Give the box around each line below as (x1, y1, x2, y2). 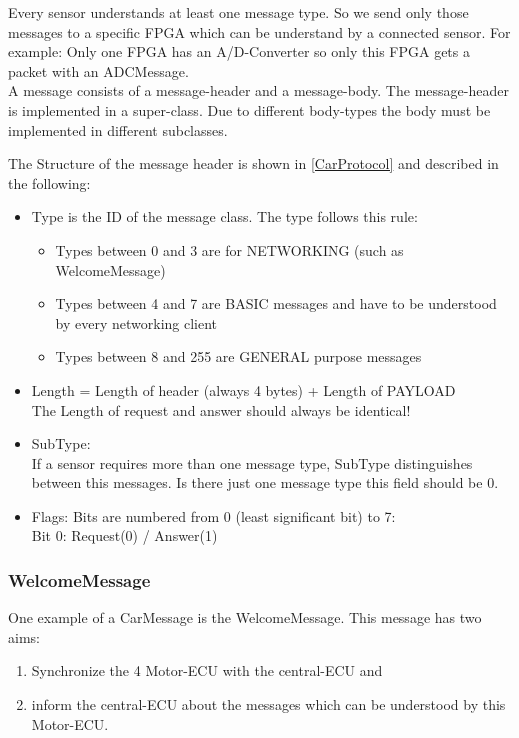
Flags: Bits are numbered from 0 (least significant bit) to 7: (31, 505, 396, 526)
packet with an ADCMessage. (8, 60, 189, 81)
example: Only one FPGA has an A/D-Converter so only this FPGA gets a (8, 41, 470, 62)
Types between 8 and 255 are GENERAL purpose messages (55, 346, 422, 367)
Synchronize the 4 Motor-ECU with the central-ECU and (31, 660, 383, 681)
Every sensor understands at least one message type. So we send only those (8, 2, 469, 22)
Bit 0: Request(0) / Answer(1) (31, 525, 218, 546)
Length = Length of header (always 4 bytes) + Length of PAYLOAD (31, 379, 456, 400)
